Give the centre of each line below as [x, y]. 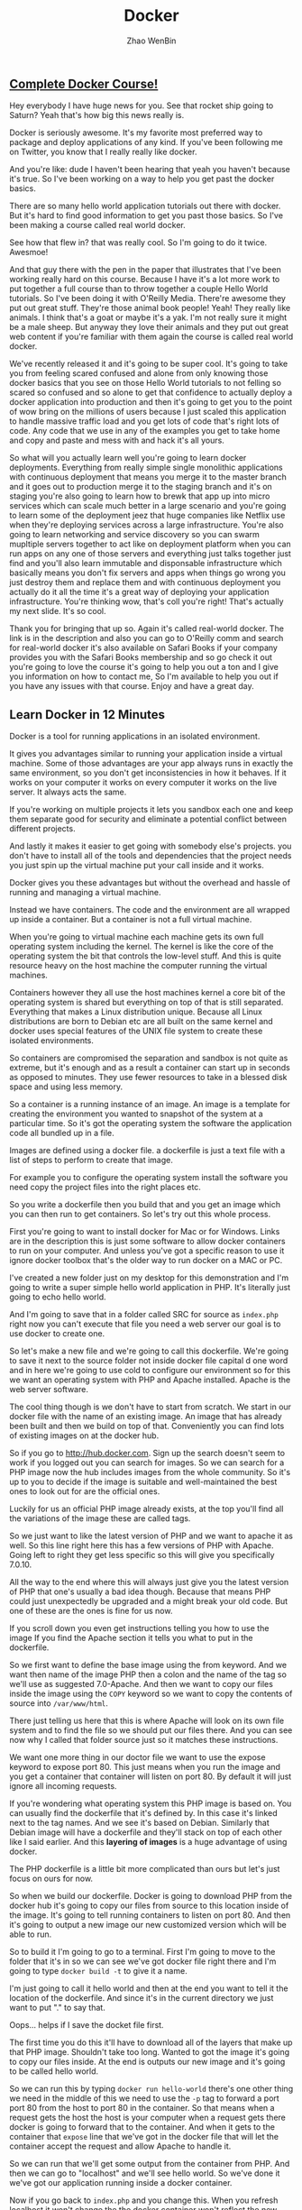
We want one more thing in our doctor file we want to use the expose [137, 1757]
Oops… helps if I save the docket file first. [87, 2025]
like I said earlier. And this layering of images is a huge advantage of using [148, 1842]
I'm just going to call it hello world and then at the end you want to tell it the [149, 1988]
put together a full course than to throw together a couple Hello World [139, 289]
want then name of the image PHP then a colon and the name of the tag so [148, 1674]
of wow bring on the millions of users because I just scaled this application [148, 412]
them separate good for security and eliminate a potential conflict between [148, 819]
